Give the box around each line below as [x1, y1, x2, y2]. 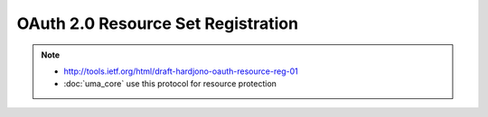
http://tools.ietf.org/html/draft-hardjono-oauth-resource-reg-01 [63, 66, 298, 76]
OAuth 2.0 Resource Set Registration [16, 13, 298, 33]
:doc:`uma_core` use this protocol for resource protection [63, 78, 277, 89]
